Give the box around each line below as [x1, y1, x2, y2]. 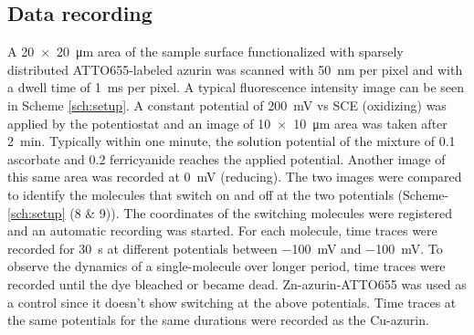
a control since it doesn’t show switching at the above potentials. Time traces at [7, 292, 457, 311]
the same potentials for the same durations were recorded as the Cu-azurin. [7, 310, 429, 330]
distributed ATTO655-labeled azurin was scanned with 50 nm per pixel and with [7, 59, 463, 79]
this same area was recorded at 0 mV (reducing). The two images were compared [7, 167, 462, 186]
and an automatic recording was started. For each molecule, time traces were [7, 221, 437, 240]
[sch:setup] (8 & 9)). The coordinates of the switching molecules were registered [7, 203, 453, 222]
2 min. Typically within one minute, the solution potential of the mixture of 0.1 [7, 131, 456, 151]
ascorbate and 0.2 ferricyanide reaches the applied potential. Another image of [7, 149, 446, 168]
